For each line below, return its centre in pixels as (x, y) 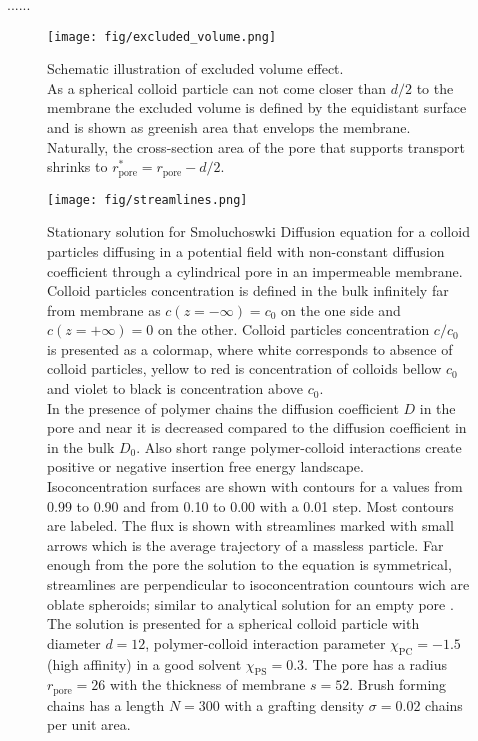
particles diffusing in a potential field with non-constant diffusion (246, 250)
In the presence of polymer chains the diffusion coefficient (223, 407)
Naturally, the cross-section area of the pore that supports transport (256, 146)
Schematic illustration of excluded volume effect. (195, 68)
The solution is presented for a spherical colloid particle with (233, 623)
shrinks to (77, 166)
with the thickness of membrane (207, 684)
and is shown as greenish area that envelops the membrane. (229, 127)
